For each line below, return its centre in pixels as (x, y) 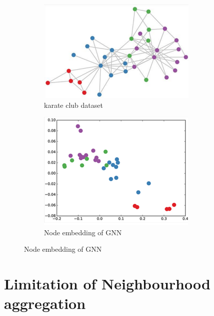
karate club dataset (73, 105)
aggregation (45, 303)
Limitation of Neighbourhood (107, 284)
